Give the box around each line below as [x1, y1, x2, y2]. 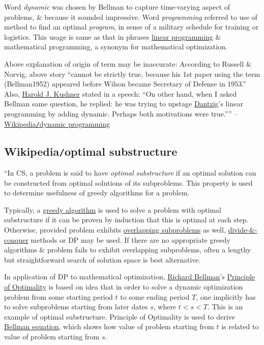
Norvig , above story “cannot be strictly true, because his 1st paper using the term [4, 68, 260, 79]
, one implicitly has [196, 291, 256, 302]
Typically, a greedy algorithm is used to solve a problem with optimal [4, 204, 221, 215]
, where [153, 301, 177, 312]
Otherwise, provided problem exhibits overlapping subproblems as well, [4, 224, 226, 235]
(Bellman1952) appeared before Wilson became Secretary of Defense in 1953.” [4, 78, 246, 89]
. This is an [207, 301, 243, 312]
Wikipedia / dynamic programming [4, 118, 110, 129]
